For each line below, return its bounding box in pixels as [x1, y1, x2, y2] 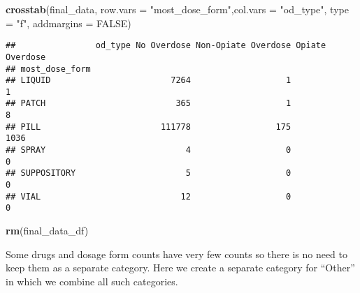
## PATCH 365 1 [6, 98, 291, 109]
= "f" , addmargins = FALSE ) [6, 15, 131, 30]
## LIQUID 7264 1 [6, 75, 291, 86]
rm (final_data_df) [6, 223, 89, 238]
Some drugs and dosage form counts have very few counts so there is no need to [6, 246, 348, 261]
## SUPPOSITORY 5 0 [6, 168, 291, 179]
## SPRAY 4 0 [6, 145, 291, 156]
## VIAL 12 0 [6, 191, 291, 202]
